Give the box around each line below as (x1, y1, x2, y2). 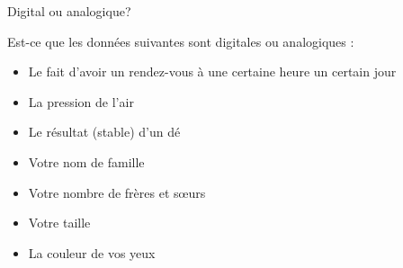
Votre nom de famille (28, 152, 145, 171)
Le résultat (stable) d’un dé (28, 122, 181, 141)
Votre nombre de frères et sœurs (28, 183, 206, 201)
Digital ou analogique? (7, 2, 131, 20)
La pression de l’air (28, 92, 134, 111)
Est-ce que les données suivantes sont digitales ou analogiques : (7, 31, 354, 50)
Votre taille (28, 213, 91, 232)
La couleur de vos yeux (28, 243, 156, 262)
